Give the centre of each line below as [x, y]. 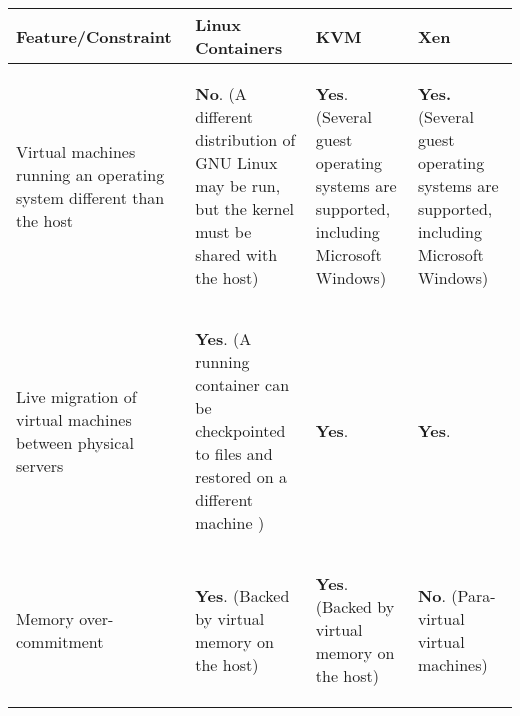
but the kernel [244, 208]
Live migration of [76, 396]
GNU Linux [236, 162]
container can [242, 384]
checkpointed [240, 430]
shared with [236, 254]
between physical [75, 442]
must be [223, 231]
